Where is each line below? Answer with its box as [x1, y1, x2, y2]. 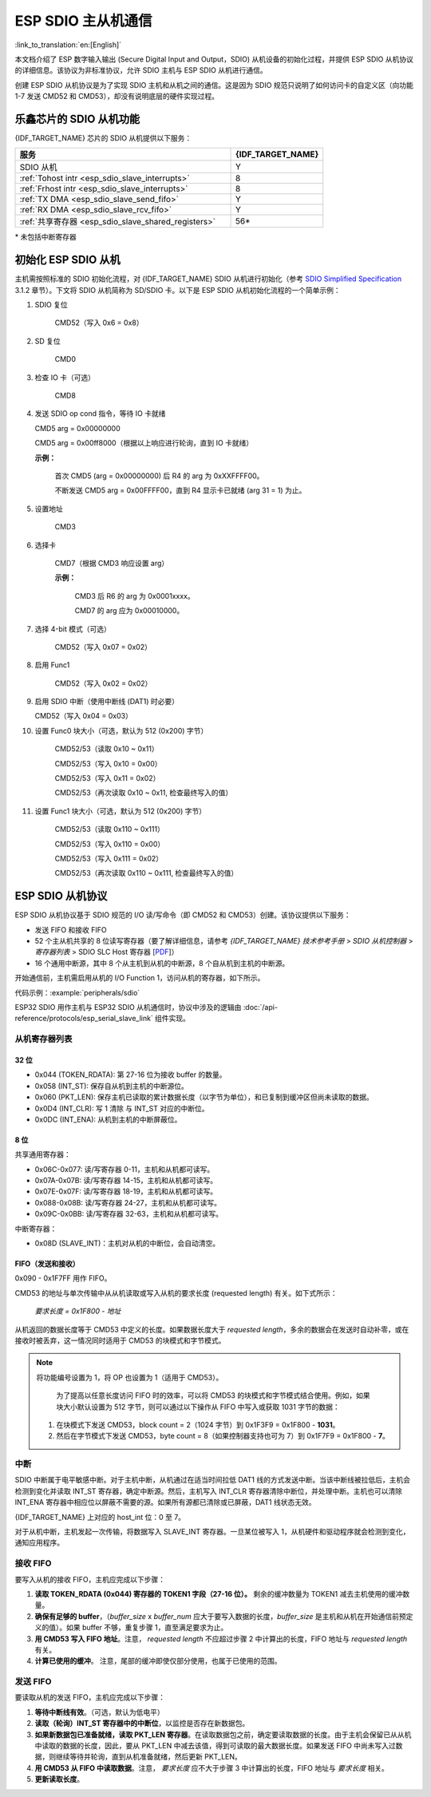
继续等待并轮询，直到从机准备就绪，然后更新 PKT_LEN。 [55, 1752, 243, 1762]
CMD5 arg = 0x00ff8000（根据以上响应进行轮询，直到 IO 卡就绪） [34, 438, 254, 448]
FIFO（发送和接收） [14, 1259, 80, 1269]
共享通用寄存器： [14, 1150, 71, 1159]
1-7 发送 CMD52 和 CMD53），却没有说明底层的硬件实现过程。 [14, 92, 219, 101]
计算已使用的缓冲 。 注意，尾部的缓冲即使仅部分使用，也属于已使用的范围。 [34, 1656, 282, 1666]
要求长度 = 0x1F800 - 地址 [34, 1306, 121, 1316]
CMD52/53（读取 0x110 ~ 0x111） [54, 825, 165, 834]
